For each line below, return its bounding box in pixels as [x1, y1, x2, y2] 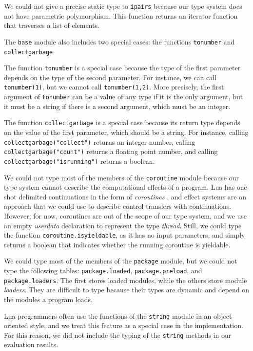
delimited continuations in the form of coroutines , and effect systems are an [19, 191, 246, 201]
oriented [4, 320, 28, 330]
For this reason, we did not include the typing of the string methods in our [4, 329, 232, 340]
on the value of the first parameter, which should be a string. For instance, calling [4, 127, 249, 137]
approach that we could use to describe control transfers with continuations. [4, 201, 232, 211]
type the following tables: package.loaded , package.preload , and [4, 265, 202, 276]
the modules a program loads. [4, 294, 93, 304]
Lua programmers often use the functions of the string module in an [4, 310, 212, 321]
